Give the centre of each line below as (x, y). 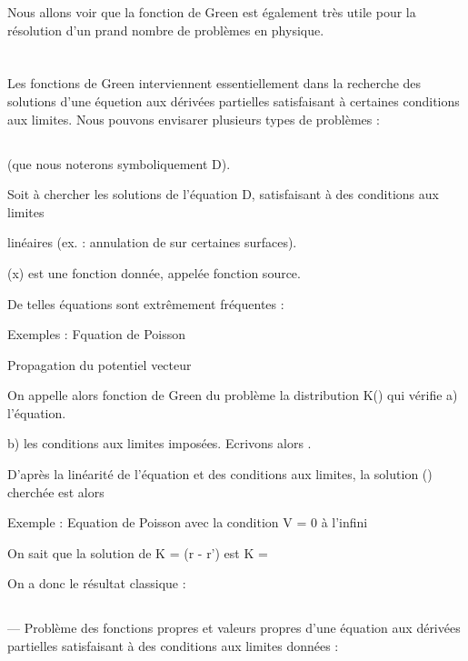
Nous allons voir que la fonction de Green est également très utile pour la (212, 12)
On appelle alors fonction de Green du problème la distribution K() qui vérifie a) (233, 395)
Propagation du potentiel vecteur (100, 364)
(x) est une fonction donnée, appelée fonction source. (154, 272)
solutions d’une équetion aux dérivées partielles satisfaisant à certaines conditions (234, 100)
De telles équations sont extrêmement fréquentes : (146, 303)
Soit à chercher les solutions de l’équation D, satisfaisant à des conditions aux (223, 194)
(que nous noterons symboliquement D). (119, 163)
